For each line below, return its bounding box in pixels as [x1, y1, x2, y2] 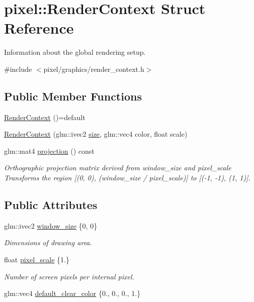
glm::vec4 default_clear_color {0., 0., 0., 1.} [4, 288, 141, 298]
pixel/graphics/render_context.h [43, 63, 144, 74]
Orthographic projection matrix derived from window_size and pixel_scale [4, 162, 231, 173]
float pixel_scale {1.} [4, 254, 69, 265]
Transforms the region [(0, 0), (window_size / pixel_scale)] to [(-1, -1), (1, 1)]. [4, 172, 250, 183]
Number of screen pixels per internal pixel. [4, 271, 134, 281]
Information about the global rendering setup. [4, 47, 146, 57]
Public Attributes [4, 197, 98, 213]
